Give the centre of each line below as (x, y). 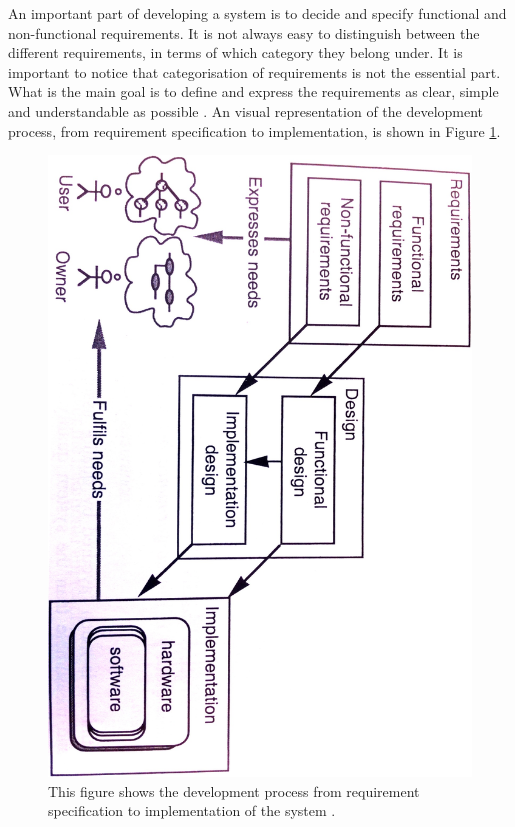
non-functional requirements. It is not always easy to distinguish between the (244, 32)
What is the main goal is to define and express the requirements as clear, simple (253, 91)
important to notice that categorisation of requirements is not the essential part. (254, 71)
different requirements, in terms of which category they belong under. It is (235, 52)
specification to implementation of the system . (192, 810)
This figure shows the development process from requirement (234, 790)
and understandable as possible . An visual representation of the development (246, 110)
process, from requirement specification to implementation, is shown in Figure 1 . (254, 130)
